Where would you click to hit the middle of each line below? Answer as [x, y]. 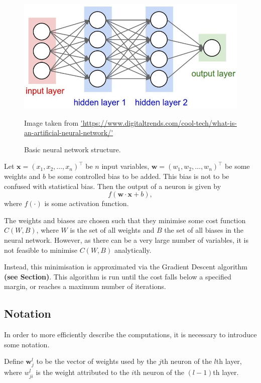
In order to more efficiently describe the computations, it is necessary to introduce [130, 334]
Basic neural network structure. [73, 149]
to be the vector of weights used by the [96, 361]
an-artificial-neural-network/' [69, 132]
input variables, [125, 166]
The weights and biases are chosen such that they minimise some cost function [125, 220]
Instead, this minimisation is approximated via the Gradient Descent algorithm [126, 267]
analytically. [133, 250]
